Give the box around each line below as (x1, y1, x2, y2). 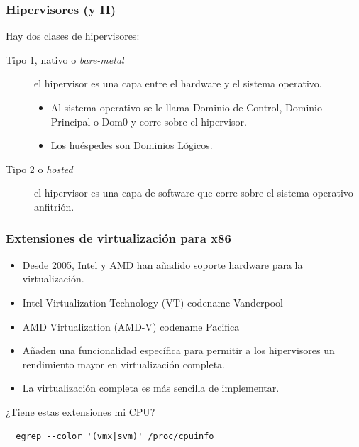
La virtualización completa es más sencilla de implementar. (22, 380, 280, 395)
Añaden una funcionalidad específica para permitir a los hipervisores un (22, 343, 335, 358)
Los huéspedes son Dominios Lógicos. (50, 138, 213, 153)
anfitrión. (34, 199, 74, 214)
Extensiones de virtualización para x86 (6, 229, 231, 247)
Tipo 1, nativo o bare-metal (6, 52, 124, 67)
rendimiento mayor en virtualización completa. (22, 356, 225, 371)
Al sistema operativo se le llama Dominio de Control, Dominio (50, 100, 322, 114)
